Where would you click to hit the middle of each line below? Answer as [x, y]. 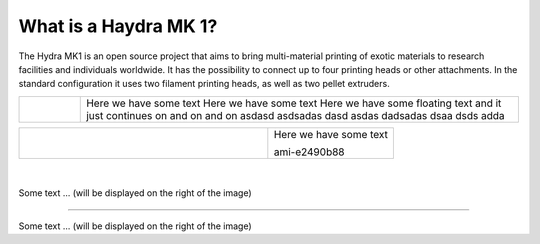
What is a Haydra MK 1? [118, 26]
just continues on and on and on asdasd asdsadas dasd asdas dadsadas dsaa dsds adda [295, 115]
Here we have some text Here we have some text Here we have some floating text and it [294, 103]
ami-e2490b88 [309, 152]
